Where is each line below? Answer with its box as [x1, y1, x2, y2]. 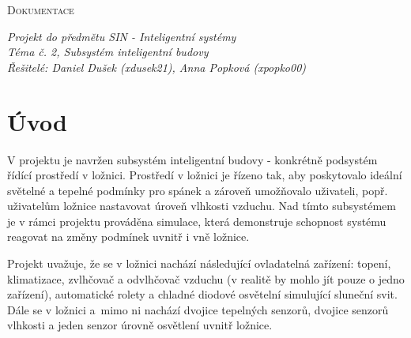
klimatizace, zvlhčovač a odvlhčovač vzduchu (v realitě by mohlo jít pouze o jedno [7, 270, 405, 287]
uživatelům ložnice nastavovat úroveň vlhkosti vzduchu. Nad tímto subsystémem [7, 197, 396, 214]
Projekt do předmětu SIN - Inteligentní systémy [7, 28, 236, 44]
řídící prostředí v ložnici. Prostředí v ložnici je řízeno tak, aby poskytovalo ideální [7, 167, 402, 183]
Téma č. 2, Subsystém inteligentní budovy [7, 43, 209, 60]
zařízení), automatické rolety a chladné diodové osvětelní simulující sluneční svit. [7, 286, 398, 302]
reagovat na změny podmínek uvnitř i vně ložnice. [7, 228, 250, 245]
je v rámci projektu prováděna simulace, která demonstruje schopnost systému [7, 212, 386, 229]
